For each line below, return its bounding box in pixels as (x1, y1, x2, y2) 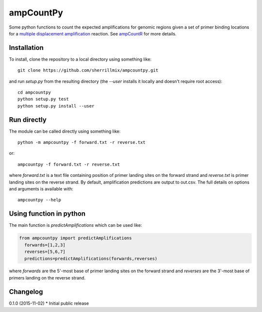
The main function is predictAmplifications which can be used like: (9, 222, 142, 228)
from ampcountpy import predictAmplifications (19, 235, 132, 241)
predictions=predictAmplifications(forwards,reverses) (24, 256, 158, 261)
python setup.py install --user (17, 103, 95, 109)
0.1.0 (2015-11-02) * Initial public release (9, 300, 89, 306)
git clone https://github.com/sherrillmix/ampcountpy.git (17, 68, 159, 73)
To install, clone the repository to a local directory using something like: (9, 56, 152, 62)
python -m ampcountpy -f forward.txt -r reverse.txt (17, 140, 146, 145)
